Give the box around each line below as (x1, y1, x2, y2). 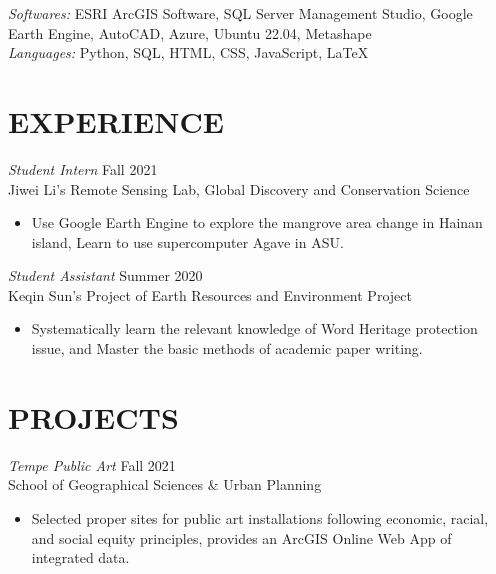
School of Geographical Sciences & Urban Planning (8, 474, 322, 495)
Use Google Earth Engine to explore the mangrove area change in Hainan (31, 212, 483, 233)
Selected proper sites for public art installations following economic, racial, (31, 507, 489, 528)
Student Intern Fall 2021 (8, 158, 158, 179)
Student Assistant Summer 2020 (8, 265, 203, 286)
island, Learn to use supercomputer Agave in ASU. (31, 231, 344, 252)
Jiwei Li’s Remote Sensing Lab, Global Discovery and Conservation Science (8, 178, 470, 199)
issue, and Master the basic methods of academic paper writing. (31, 338, 423, 359)
